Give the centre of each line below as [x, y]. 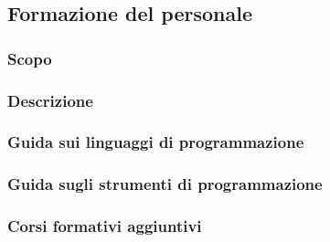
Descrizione [50, 100]
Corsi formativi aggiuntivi [105, 226]
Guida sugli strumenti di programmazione [165, 184]
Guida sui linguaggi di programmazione [156, 142]
